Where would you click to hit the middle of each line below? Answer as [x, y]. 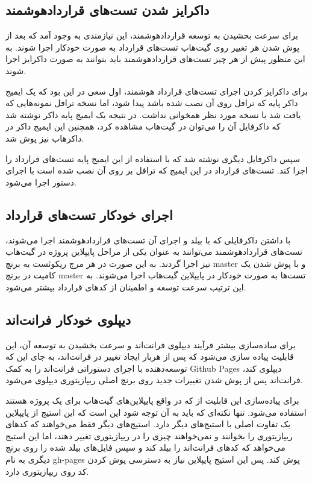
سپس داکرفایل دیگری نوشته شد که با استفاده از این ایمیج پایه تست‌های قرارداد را [153, 158]
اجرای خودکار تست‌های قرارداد [89, 214]
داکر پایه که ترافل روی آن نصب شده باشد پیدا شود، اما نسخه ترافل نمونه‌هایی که [152, 103]
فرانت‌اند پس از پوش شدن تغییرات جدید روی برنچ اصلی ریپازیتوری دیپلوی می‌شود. [154, 380]
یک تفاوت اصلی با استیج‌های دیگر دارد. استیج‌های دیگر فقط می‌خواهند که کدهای [148, 424]
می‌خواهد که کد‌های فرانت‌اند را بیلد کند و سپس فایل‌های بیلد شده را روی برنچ [145, 447]
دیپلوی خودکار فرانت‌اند [68, 319]
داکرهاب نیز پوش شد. [45, 138]
